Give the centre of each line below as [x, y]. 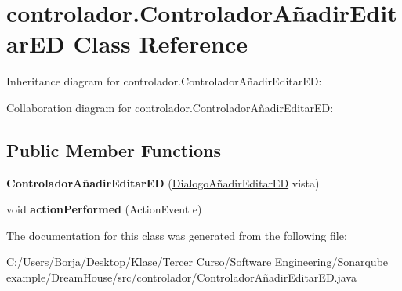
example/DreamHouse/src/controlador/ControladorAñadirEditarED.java [181, 277]
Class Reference [161, 44]
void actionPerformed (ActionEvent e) [104, 209]
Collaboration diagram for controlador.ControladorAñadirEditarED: [170, 107]
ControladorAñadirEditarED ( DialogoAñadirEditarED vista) [163, 182]
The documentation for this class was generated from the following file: [177, 235]
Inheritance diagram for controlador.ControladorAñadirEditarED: [164, 81]
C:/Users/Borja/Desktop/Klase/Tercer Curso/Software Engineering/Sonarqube [197, 262]
